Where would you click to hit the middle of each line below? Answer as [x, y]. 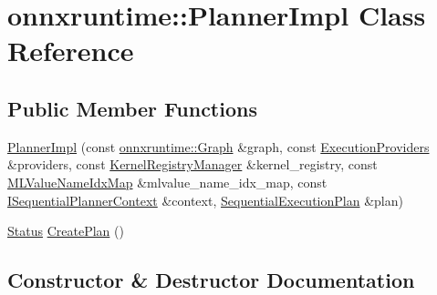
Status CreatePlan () [66, 231]
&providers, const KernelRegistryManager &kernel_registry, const [192, 164]
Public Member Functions [132, 108]
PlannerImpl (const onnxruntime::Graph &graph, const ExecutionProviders [218, 146]
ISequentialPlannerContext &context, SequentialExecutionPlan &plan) [205, 200]
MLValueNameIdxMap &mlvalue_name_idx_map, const [167, 182]
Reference [71, 51]
